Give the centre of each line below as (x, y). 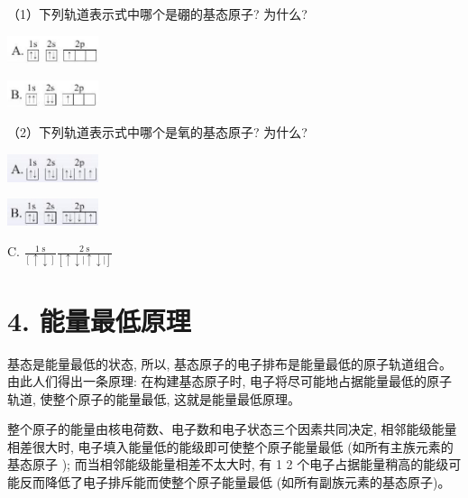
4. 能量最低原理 (99, 320)
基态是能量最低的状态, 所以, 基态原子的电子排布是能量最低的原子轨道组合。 (230, 363)
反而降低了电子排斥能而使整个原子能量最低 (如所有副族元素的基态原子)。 (235, 482)
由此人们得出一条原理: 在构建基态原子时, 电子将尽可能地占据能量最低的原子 (230, 381)
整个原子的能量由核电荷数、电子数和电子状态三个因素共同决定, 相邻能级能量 (232, 429)
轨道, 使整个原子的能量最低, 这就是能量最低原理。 (154, 398)
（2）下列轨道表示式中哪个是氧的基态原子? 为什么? (157, 132)
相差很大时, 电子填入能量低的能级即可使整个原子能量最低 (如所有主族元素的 (230, 446)
